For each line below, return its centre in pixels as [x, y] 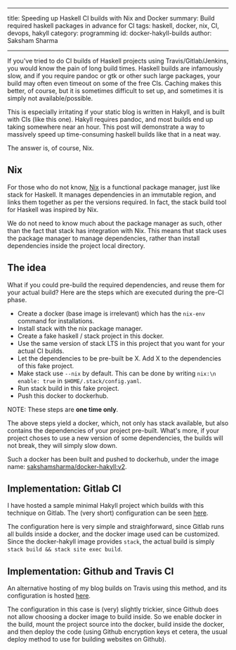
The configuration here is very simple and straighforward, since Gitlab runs [116, 527]
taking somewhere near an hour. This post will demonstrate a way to [106, 127]
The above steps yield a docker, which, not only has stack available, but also [118, 423]
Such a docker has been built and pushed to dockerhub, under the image [113, 459]
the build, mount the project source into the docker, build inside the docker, [116, 625]
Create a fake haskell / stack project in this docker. [91, 336]
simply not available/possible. [50, 98]
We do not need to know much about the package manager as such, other [115, 223]
